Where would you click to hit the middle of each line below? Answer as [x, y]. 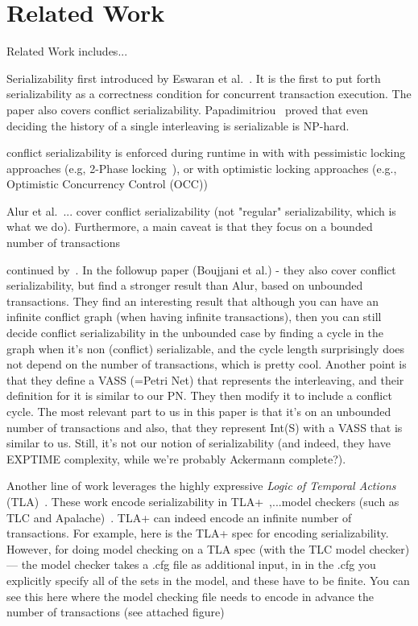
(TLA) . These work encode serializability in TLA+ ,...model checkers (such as [203, 501]
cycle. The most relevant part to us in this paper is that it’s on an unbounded [199, 411]
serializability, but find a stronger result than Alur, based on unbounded [185, 285]
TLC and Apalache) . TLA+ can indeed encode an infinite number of [179, 517]
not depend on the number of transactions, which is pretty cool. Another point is [207, 364]
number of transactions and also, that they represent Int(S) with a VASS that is [205, 427]
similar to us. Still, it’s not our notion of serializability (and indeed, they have [199, 443]
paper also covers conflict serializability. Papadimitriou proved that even [188, 109]
